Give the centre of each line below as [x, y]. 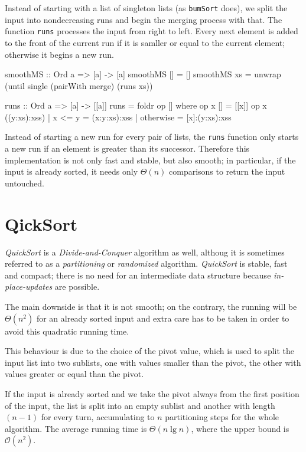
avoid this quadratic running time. [67, 331]
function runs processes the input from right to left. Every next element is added [152, 31]
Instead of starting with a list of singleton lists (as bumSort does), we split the [146, 8]
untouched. [25, 183]
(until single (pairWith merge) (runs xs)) [79, 85]
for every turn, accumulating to [98, 417]
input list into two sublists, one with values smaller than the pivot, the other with [153, 362]
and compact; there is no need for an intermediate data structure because [138, 275]
